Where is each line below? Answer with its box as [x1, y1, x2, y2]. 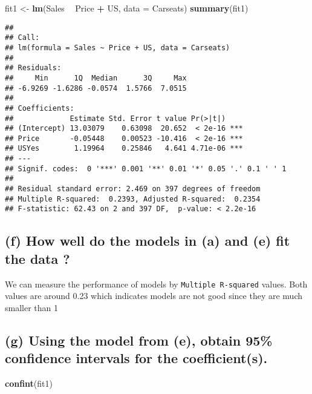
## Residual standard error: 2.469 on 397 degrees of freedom [5, 185, 261, 194]
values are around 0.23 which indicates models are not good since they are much [5, 289, 302, 302]
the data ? [5, 249, 70, 268]
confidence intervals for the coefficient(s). [5, 349, 268, 367]
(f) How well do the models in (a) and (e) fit [5, 231, 290, 250]
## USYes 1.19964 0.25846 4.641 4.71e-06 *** [5, 144, 243, 153]
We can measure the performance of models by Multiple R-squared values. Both [5, 277, 308, 290]
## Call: [5, 33, 40, 42]
